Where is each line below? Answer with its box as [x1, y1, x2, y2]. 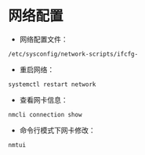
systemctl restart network [8, 80, 96, 88]
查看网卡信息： [19, 95, 68, 104]
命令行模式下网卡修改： [19, 125, 96, 135]
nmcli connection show [8, 110, 82, 118]
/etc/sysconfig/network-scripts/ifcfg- [8, 50, 139, 58]
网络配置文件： [19, 34, 68, 44]
